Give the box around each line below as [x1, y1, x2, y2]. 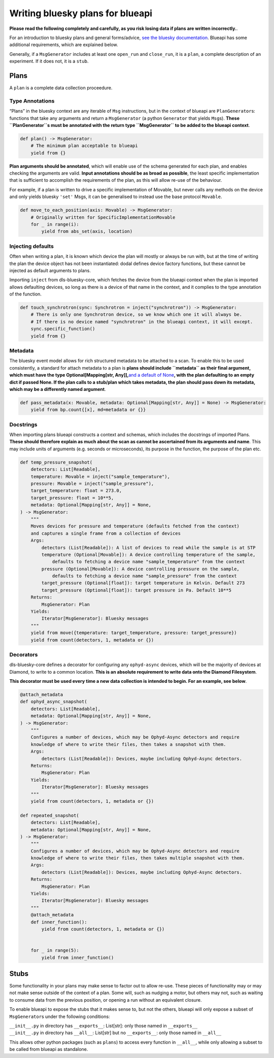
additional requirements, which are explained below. [9, 42, 119, 48]
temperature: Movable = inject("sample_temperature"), [30, 474, 170, 479]
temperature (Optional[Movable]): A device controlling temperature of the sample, [41, 551, 256, 557]
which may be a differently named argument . [9, 386, 106, 392]
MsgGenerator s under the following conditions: [9, 1013, 110, 1019]
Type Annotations [9, 97, 55, 104]
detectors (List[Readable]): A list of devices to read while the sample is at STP [41, 545, 256, 550]
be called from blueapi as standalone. [9, 1046, 88, 1052]
